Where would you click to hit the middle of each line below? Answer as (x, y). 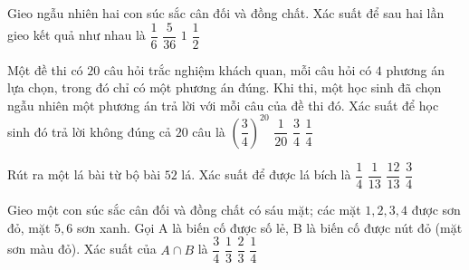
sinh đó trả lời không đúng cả (89, 131)
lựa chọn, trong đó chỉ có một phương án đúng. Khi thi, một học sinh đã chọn (225, 87)
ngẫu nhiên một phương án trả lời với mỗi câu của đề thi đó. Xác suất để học (223, 105)
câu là (209, 131)
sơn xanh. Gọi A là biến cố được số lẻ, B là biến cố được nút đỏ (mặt (270, 227)
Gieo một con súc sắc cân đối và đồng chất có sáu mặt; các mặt (184, 209)
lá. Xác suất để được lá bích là (266, 174)
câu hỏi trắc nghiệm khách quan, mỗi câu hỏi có (238, 69)
